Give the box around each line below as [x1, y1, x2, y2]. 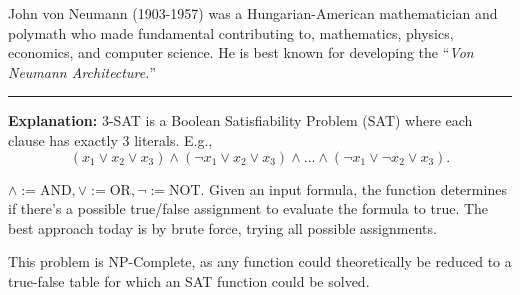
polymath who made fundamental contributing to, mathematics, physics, [8, 22, 454, 43]
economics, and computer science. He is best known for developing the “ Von [8, 42, 474, 63]
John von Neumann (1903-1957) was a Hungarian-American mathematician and [8, 3, 498, 23]
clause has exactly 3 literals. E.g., [8, 129, 213, 150]
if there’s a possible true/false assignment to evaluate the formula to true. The [8, 198, 489, 219]
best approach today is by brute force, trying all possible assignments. [8, 217, 437, 238]
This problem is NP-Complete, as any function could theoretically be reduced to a [8, 251, 512, 272]
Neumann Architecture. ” [8, 61, 157, 82]
